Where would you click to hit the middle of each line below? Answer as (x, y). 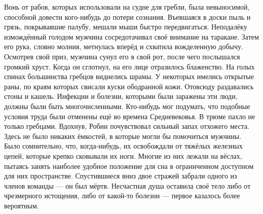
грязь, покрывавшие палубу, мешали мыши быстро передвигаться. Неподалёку (126, 27)
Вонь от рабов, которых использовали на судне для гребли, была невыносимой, (127, 7)
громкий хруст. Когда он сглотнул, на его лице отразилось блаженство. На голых (129, 66)
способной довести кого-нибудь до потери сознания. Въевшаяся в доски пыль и (127, 16)
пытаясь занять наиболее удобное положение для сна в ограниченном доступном (129, 166)
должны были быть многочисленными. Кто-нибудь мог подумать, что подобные (127, 106)
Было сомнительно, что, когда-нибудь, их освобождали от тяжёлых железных (123, 146)
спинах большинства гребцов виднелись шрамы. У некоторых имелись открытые (129, 76)
